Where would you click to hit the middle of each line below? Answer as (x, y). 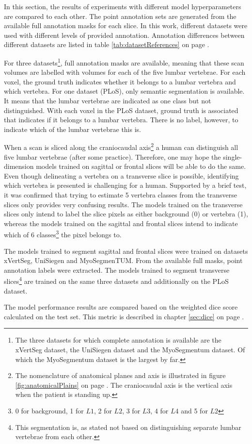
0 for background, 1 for (49, 411)
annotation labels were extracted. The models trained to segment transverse (117, 270)
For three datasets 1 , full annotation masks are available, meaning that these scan (124, 62)
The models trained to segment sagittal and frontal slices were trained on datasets (126, 251)
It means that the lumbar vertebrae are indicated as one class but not (108, 100)
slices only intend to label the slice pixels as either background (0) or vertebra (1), (126, 214)
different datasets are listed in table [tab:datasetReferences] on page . (107, 44)
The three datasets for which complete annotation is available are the (118, 340)
